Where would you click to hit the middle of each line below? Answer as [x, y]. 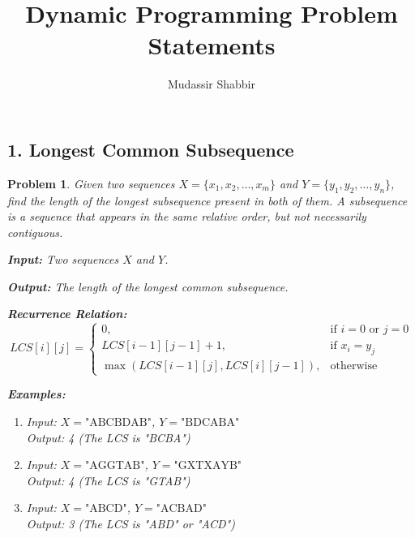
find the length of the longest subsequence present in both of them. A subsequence [207, 200]
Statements [212, 45]
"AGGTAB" [115, 466]
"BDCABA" [210, 423]
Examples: [36, 394]
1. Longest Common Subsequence [151, 149]
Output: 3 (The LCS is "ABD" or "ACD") [130, 524]
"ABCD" [106, 509]
